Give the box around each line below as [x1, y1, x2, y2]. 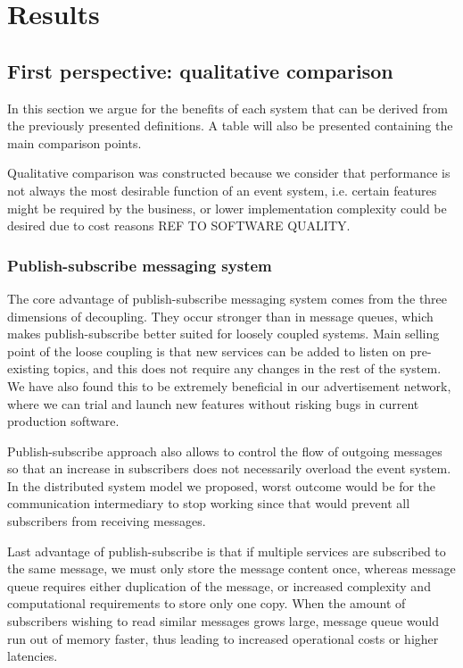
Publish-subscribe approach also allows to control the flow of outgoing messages [7, 441, 442, 460]
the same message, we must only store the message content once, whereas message [7, 559, 456, 578]
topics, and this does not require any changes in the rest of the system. [53, 359, 442, 378]
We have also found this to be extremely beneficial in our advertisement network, [7, 376, 451, 395]
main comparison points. [7, 133, 142, 152]
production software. [7, 412, 120, 430]
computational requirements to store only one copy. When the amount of [7, 594, 406, 613]
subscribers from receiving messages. [7, 512, 206, 530]
